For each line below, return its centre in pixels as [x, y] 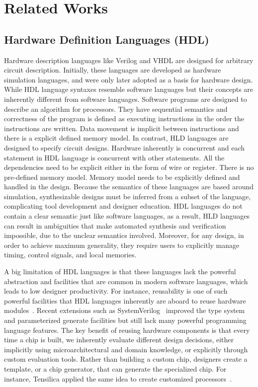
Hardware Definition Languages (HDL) [107, 39]
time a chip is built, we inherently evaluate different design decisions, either [119, 340]
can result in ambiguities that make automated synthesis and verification [115, 225]
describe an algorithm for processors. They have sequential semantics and [116, 109]
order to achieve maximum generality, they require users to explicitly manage [122, 245]
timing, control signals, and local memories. [70, 255]
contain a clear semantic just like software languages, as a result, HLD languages [127, 216]
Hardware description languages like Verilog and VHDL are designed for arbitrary [129, 60]
